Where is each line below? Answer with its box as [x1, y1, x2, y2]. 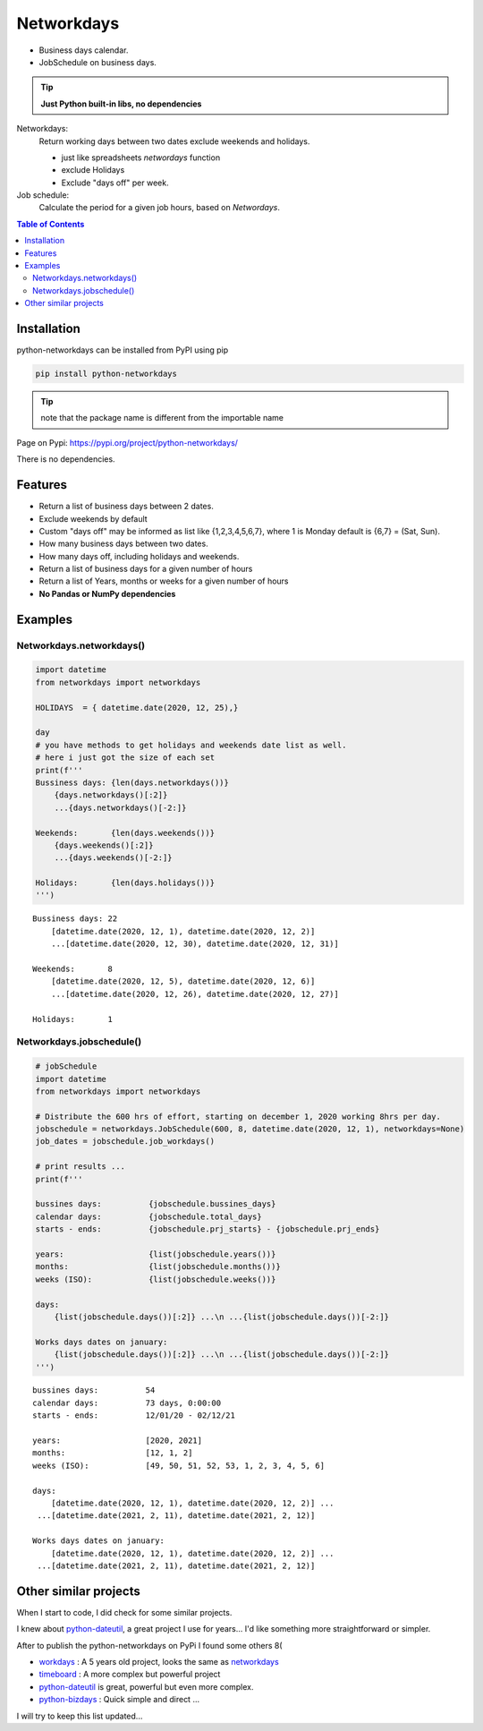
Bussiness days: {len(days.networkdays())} [35, 777, 230, 788]
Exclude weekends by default [38, 513, 148, 524]
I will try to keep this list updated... [16, 1710, 143, 1721]
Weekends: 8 [32, 964, 114, 975]
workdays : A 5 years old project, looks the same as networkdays [38, 1657, 279, 1667]
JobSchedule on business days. [38, 56, 157, 67]
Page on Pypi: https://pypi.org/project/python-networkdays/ [16, 437, 239, 448]
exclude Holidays [61, 165, 125, 175]
